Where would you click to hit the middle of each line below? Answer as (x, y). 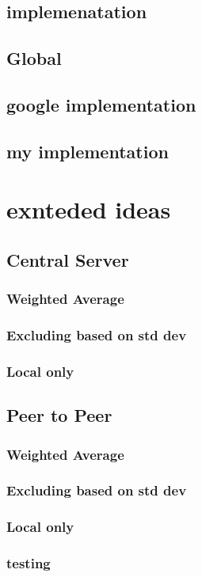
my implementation (88, 151)
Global (34, 58)
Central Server (68, 259)
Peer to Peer (59, 415)
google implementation (101, 104)
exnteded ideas (89, 209)
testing (29, 563)
